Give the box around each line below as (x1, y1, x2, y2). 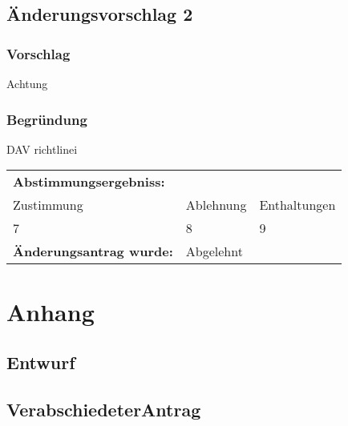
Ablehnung (185, 195, 247, 215)
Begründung (6, 109, 87, 129)
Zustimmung (13, 195, 83, 215)
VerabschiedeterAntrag (6, 396, 201, 421)
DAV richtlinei (6, 140, 78, 157)
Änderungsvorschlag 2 (6, 2, 193, 26)
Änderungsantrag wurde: (13, 242, 173, 261)
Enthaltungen (259, 195, 336, 215)
